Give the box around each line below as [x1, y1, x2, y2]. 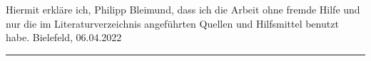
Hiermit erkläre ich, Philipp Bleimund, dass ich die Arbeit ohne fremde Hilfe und [6, 2, 360, 16]
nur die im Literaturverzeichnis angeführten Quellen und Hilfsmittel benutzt [6, 16, 339, 30]
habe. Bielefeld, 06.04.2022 [6, 30, 122, 45]
